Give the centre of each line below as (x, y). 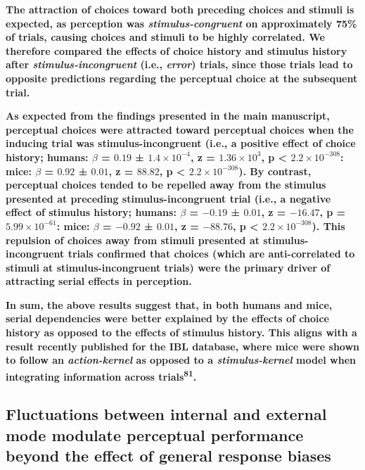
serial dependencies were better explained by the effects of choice (167, 318)
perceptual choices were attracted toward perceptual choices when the (180, 129)
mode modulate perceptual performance (155, 434)
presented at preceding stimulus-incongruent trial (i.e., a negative (168, 198)
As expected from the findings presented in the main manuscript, (168, 116)
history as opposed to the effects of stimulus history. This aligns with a (181, 332)
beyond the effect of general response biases (168, 456)
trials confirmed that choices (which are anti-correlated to (211, 254)
